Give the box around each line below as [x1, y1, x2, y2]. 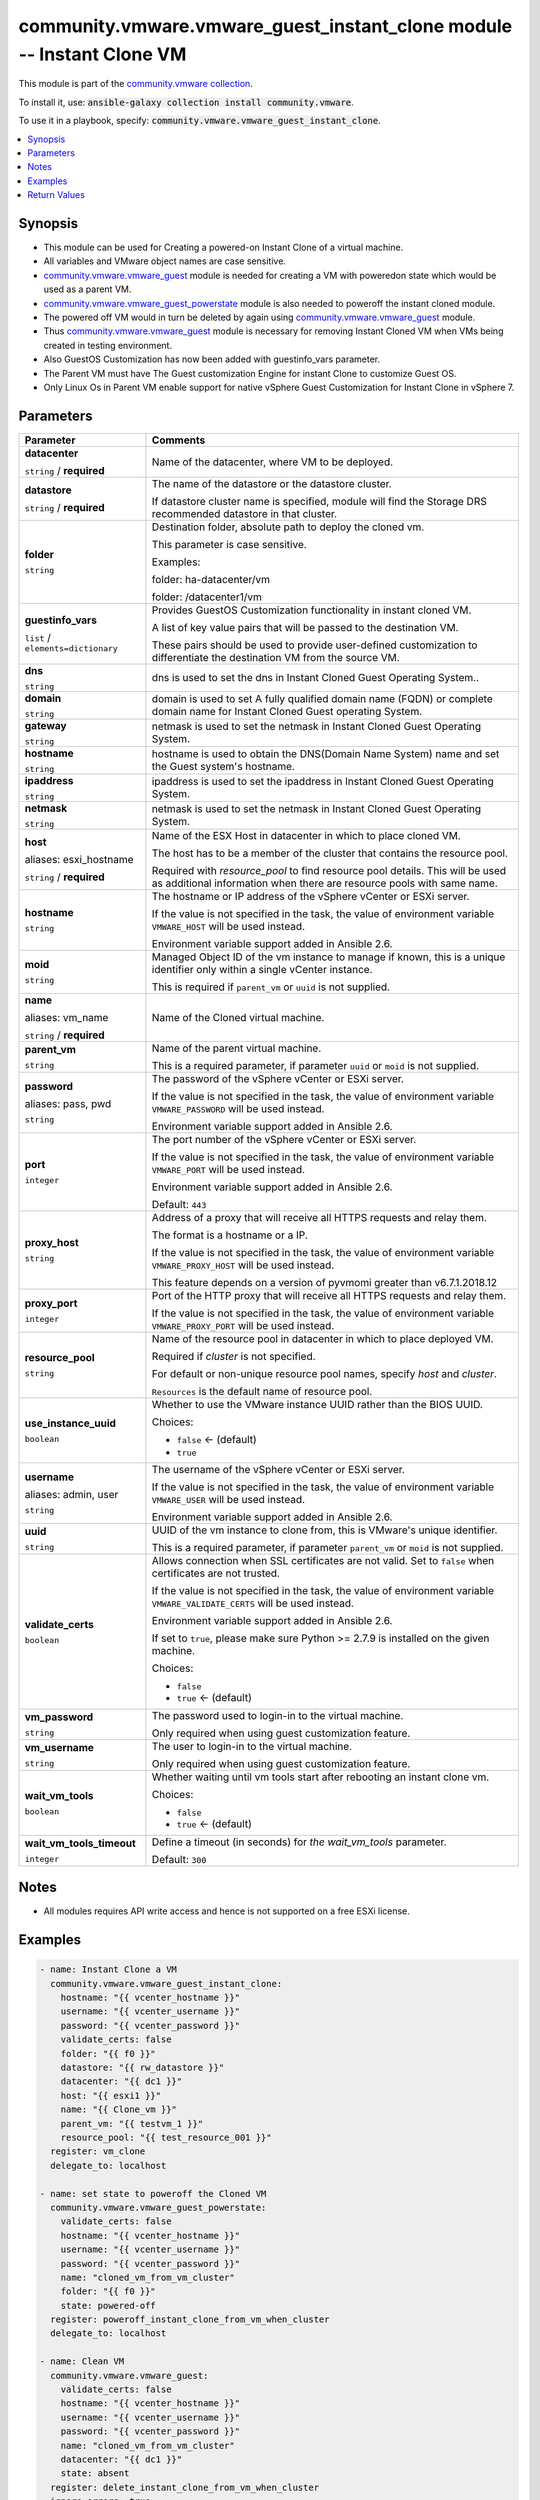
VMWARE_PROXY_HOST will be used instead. [151, 1258, 335, 1272]
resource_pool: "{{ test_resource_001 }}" [60, 2132, 272, 2143]
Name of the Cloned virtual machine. [151, 1010, 325, 1024]
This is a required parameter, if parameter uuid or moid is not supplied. [151, 1058, 480, 1072]
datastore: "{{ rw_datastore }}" [60, 2062, 225, 2074]
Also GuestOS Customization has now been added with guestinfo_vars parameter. [43, 353, 381, 365]
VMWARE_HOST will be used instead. [151, 919, 305, 933]
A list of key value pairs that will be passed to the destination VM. [151, 620, 459, 634]
